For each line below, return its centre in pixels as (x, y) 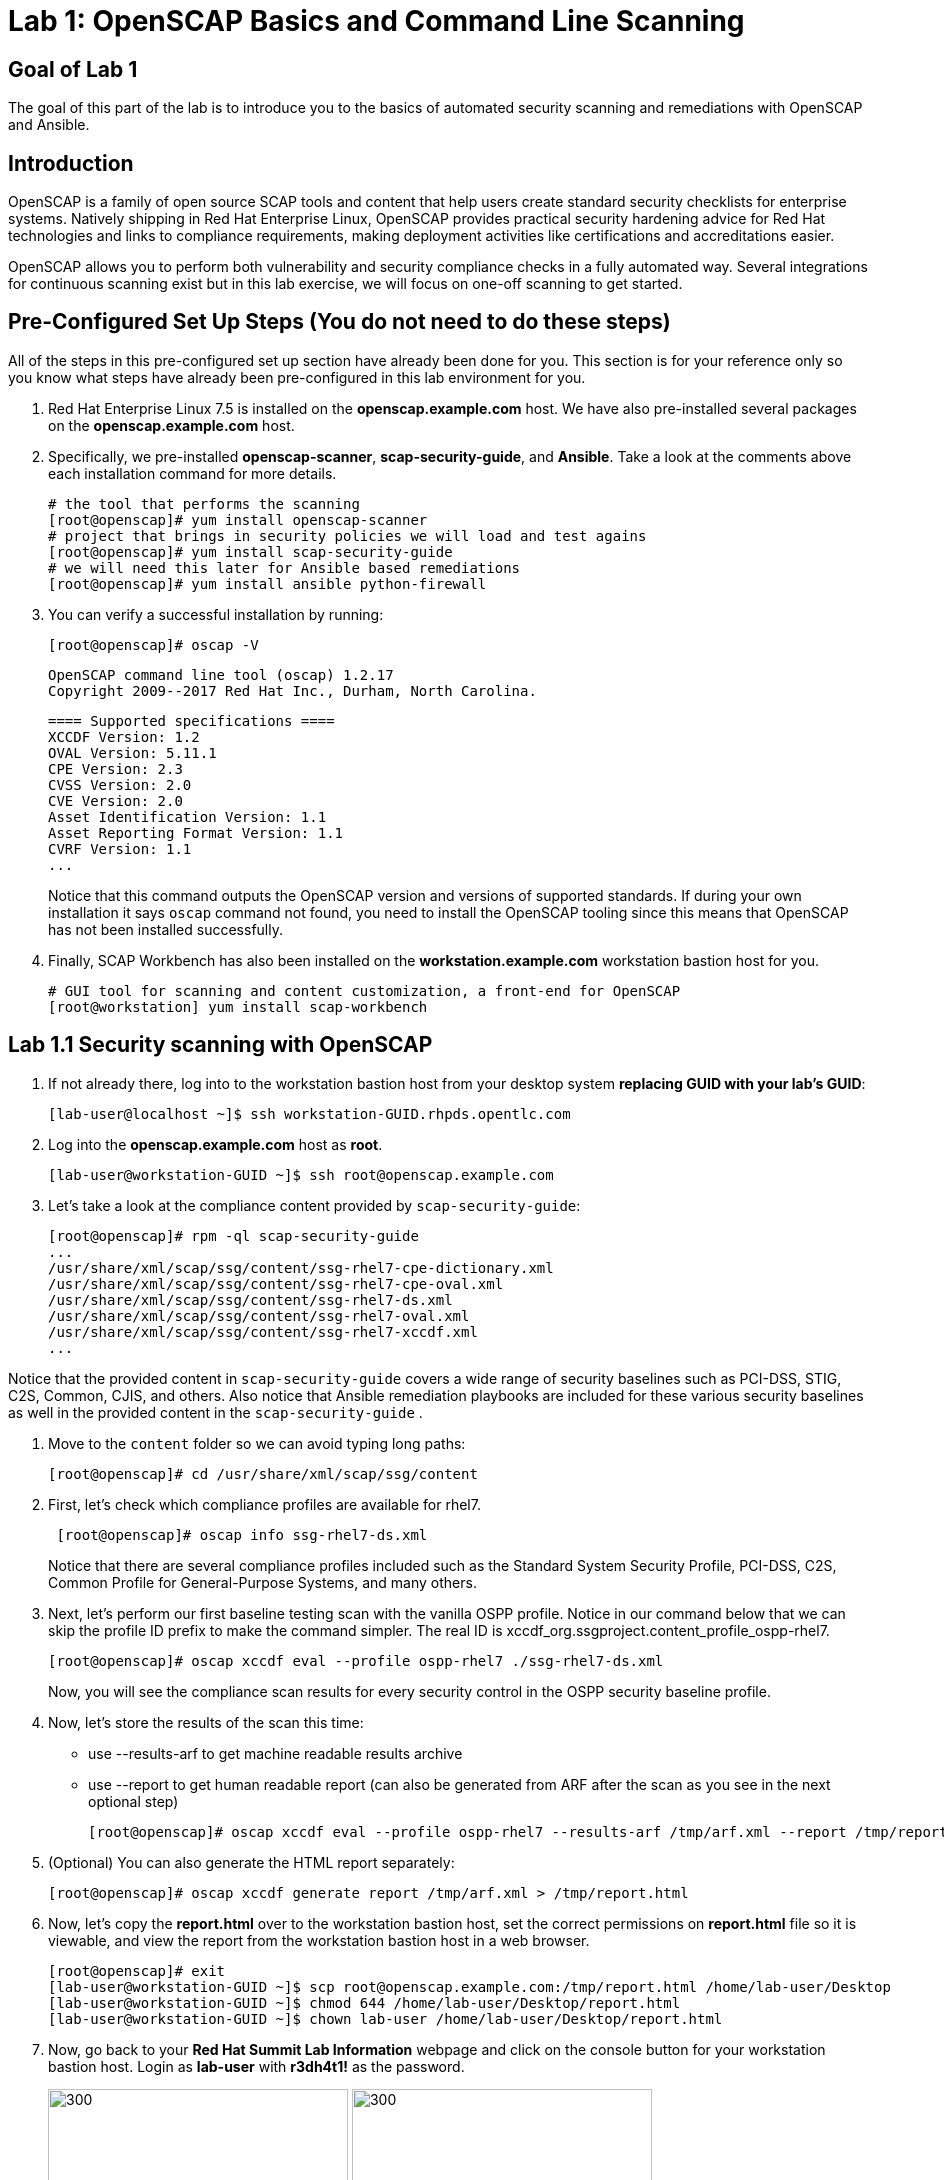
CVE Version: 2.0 (115, 800)
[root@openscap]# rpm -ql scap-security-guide (233, 1235)
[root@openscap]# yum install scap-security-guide (250, 551)
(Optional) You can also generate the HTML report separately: (251, 1862)
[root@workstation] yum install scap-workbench (238, 1006)
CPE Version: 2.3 (115, 768)
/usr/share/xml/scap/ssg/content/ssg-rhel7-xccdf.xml (263, 1331)
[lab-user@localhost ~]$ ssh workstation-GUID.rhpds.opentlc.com (309, 1113)
